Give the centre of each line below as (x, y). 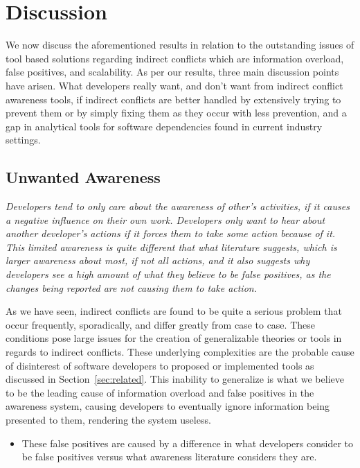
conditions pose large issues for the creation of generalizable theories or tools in (174, 338)
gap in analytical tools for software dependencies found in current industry (164, 126)
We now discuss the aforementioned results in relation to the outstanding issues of (180, 45)
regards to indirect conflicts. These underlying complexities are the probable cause (180, 352)
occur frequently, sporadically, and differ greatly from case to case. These (160, 324)
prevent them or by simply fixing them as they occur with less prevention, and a (176, 113)
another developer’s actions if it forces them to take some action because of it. (171, 233)
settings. (23, 140)
